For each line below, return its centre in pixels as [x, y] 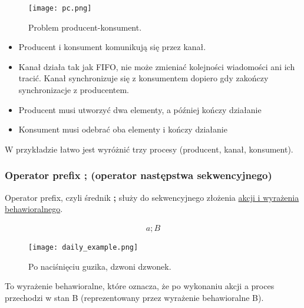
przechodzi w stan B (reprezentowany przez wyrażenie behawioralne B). [134, 297]
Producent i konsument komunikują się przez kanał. [112, 47]
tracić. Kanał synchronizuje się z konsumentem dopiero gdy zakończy [143, 78]
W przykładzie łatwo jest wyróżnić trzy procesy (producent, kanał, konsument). [149, 149]
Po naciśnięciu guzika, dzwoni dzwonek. [100, 266]
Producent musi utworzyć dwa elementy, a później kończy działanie [140, 109]
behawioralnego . [34, 209]
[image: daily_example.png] [83, 247]
